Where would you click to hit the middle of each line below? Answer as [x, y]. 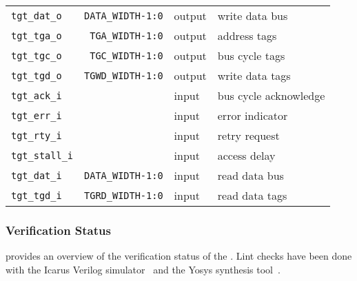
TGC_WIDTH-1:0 [126, 55]
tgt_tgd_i [37, 195]
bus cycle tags [251, 55]
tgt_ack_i [37, 95]
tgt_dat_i [37, 175]
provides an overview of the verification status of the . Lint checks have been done [179, 256]
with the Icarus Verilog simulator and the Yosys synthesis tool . [143, 269]
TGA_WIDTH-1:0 [126, 35]
